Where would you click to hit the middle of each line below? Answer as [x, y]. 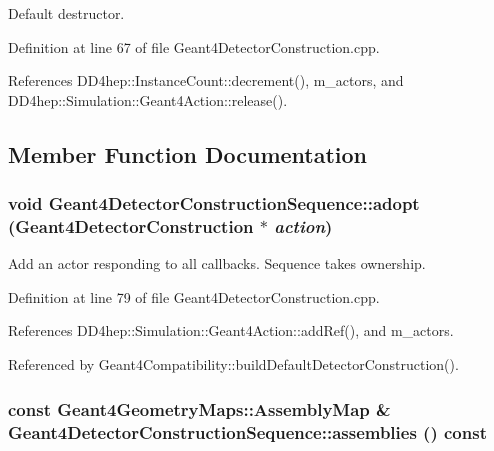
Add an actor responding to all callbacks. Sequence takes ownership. [217, 263]
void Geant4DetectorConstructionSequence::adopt [214, 203]
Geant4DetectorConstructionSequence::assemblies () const [247, 431]
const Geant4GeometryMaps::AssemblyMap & [199, 408]
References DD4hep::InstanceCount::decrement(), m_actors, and [206, 80]
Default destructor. [66, 13]
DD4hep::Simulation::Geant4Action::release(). [148, 99]
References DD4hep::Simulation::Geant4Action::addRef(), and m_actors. [231, 330]
